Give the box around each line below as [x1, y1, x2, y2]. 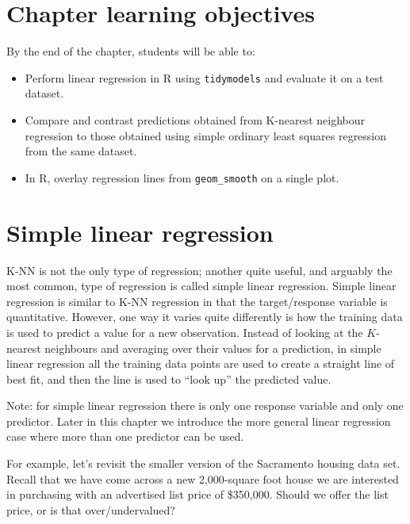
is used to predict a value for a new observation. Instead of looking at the [6, 323, 363, 340]
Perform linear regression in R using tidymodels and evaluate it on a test [25, 69, 384, 86]
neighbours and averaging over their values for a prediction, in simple [44, 339, 381, 356]
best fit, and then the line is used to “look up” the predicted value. [6, 370, 331, 387]
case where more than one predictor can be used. [6, 428, 244, 445]
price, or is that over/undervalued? [6, 501, 175, 518]
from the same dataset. [25, 143, 137, 159]
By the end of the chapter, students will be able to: [6, 43, 255, 59]
